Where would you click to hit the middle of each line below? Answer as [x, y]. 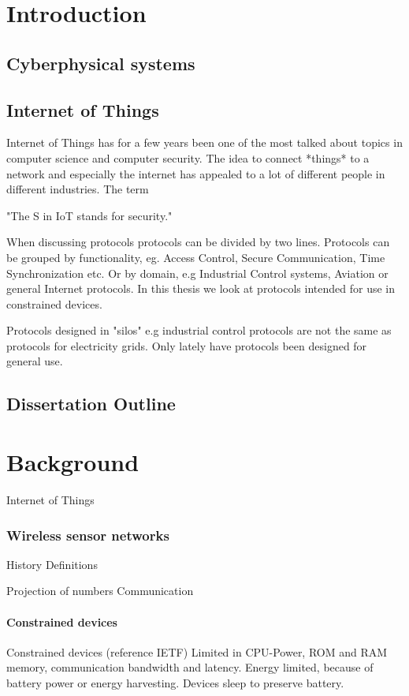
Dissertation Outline [91, 404]
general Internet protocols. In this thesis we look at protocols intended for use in [201, 288]
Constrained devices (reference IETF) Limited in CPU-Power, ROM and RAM [197, 651]
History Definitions [52, 564]
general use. [35, 361]
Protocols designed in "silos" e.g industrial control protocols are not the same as [199, 330]
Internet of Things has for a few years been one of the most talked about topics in [204, 142]
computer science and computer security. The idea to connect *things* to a [188, 157]
